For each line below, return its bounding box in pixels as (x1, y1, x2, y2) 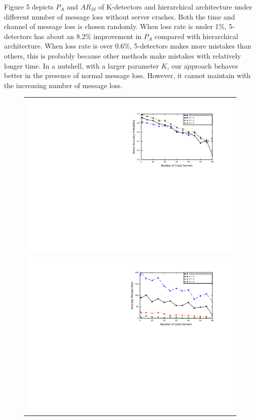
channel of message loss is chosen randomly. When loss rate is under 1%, (4, 21, 227, 32)
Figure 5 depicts (4, 2, 54, 12)
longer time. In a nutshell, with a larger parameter (4, 60, 159, 71)
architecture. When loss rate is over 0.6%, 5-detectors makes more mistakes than (4, 41, 251, 51)
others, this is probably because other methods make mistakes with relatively (4, 50, 241, 61)
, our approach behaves (167, 60, 238, 71)
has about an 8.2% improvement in (34, 31, 142, 41)
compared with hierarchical (154, 31, 238, 41)
